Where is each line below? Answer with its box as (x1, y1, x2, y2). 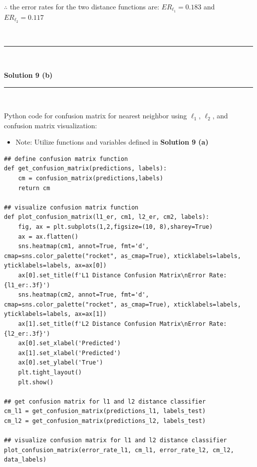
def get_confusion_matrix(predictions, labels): (4, 165, 167, 172)
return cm (18, 184, 50, 192)
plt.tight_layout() (18, 368, 82, 376)
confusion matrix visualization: (4, 120, 97, 130)
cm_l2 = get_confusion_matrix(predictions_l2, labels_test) (4, 417, 206, 424)
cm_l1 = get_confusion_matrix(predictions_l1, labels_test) (4, 408, 206, 415)
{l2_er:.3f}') (4, 330, 50, 337)
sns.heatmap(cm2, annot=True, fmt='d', (18, 291, 149, 299)
